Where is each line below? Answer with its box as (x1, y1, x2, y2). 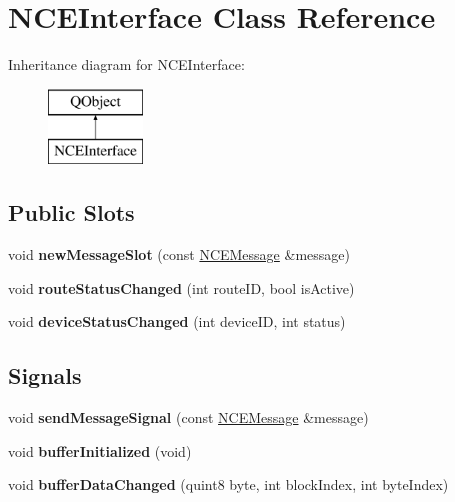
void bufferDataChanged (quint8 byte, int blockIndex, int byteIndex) (8, 474, 449, 495)
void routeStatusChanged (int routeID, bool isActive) (8, 277, 355, 298)
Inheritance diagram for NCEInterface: (8, 54, 245, 75)
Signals (8, 360, 82, 391)
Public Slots (8, 197, 135, 228)
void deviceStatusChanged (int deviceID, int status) (8, 311, 346, 332)
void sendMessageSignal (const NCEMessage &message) (8, 407, 369, 428)
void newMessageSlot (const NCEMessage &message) (8, 244, 350, 265)
